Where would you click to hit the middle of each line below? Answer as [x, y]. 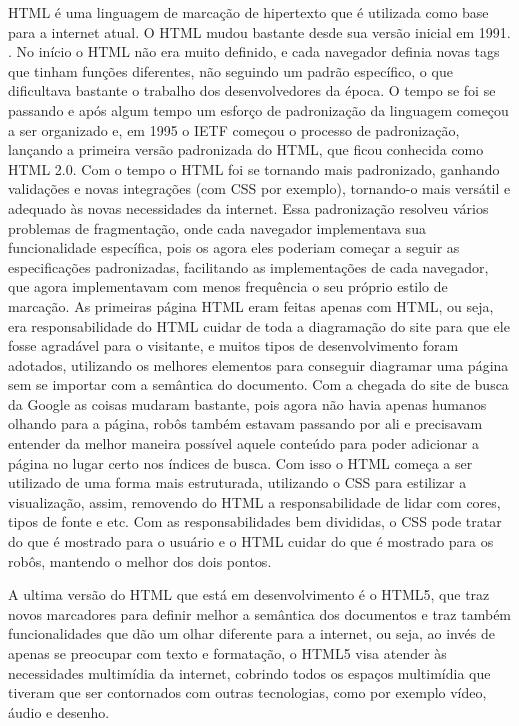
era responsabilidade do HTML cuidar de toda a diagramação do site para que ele [259, 325]
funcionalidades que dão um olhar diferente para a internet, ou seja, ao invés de [251, 633]
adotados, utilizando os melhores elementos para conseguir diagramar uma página [258, 364]
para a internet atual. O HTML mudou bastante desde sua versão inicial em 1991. [259, 31]
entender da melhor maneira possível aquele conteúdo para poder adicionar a [243, 443]
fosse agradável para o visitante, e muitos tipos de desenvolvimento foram [233, 345]
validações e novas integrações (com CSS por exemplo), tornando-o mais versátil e [259, 188]
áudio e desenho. [59, 711]
